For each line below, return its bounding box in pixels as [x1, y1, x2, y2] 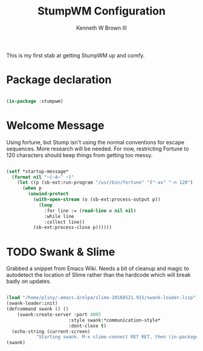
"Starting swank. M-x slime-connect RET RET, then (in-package [36, 334, 199, 340]
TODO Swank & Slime [6, 245, 115, 259]
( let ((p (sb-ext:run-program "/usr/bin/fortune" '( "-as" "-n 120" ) [17, 179, 193, 185]
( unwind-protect [28, 191, 69, 197]
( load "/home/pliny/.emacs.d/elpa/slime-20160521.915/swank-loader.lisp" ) [6, 295, 199, 301]
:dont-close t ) [68, 323, 107, 329]
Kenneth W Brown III [76, 24, 127, 31]
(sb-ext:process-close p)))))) [33, 225, 112, 231]
